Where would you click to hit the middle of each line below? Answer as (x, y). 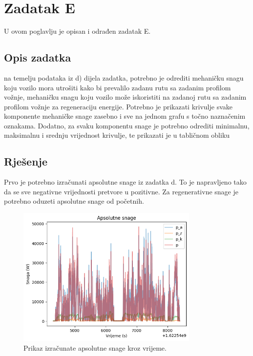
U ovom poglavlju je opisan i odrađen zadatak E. (77, 31)
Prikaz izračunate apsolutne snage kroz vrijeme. (95, 347)
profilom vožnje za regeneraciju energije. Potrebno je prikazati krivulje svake (118, 106)
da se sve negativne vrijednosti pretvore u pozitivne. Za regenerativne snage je (121, 191)
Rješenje (26, 161)
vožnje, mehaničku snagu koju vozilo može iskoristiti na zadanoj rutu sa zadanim (125, 97)
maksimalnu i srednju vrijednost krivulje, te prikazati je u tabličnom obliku (117, 135)
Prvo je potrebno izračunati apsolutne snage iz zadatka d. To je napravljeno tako (125, 182)
